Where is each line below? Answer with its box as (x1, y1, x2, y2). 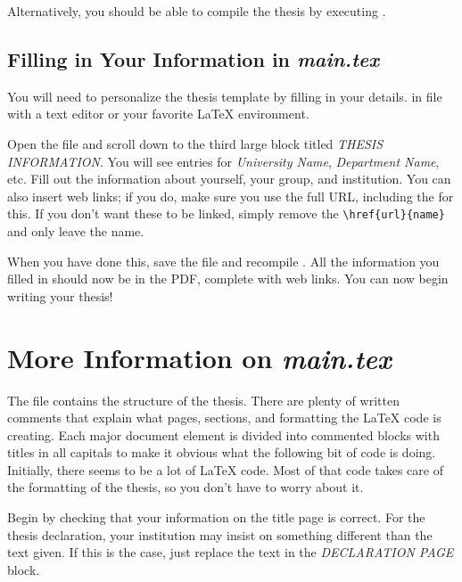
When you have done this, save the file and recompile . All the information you (7, 251, 440, 270)
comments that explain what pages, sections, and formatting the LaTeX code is (7, 408, 441, 427)
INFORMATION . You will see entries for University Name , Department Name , (7, 152, 440, 170)
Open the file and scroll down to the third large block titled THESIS (7, 134, 384, 152)
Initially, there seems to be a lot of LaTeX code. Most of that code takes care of (7, 460, 443, 479)
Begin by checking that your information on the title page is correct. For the (7, 508, 425, 527)
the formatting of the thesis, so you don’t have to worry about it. (7, 478, 364, 496)
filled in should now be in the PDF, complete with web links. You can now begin (7, 269, 449, 288)
